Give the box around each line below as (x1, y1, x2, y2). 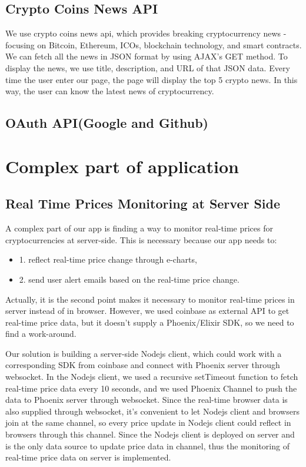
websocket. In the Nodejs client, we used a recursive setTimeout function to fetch (5, 370, 298, 383)
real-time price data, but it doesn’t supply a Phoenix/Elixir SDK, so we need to (5, 316, 294, 328)
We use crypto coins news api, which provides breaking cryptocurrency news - (5, 27, 287, 39)
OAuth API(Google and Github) (5, 114, 208, 132)
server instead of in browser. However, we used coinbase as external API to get (5, 304, 290, 317)
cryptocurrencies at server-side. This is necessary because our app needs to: (5, 233, 277, 246)
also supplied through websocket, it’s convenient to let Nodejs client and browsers (5, 405, 300, 417)
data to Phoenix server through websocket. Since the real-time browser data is (5, 393, 288, 406)
